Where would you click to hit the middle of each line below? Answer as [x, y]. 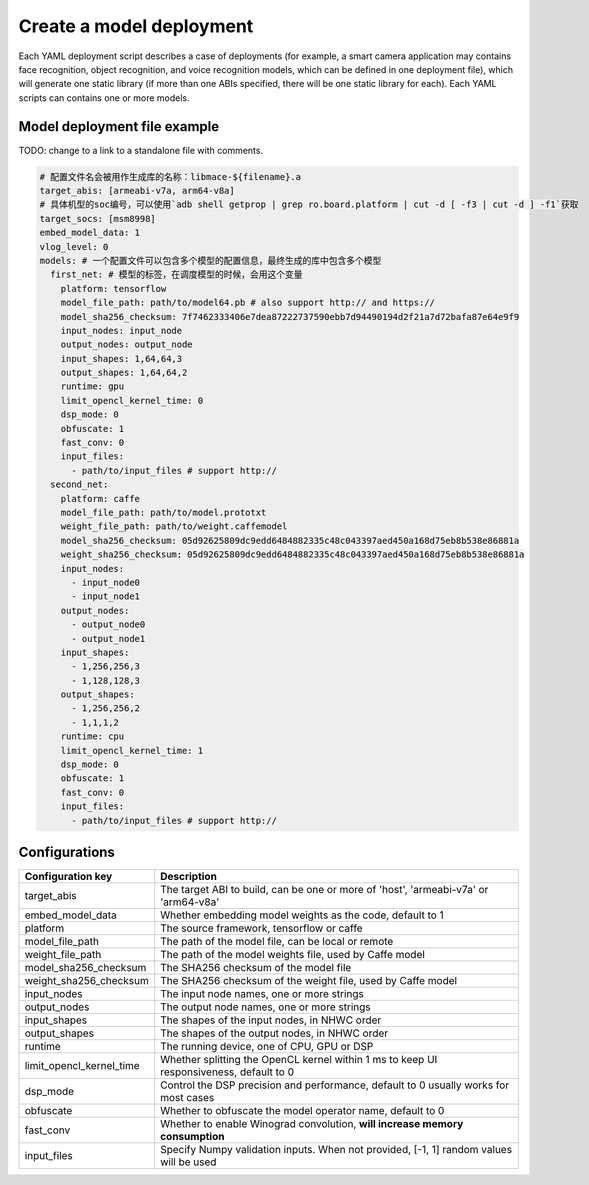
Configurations [66, 851]
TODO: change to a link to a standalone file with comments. [141, 150]
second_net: [79, 484]
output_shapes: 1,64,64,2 [124, 373]
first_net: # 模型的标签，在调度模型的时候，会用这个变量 [177, 274]
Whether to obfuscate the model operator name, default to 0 [302, 1111]
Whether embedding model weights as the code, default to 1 [302, 915]
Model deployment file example [119, 126]
